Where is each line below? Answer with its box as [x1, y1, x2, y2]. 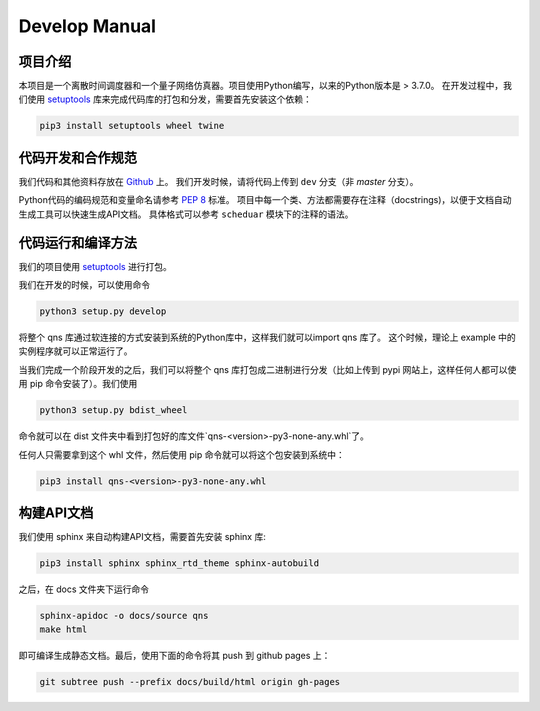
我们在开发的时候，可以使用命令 [18, 279, 150, 291]
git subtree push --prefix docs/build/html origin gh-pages [39, 676, 341, 688]
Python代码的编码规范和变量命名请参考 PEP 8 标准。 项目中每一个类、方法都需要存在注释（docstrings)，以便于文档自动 [18, 194, 512, 206]
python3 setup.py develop [39, 306, 167, 317]
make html [39, 624, 88, 635]
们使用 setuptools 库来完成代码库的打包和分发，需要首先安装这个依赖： [18, 93, 312, 105]
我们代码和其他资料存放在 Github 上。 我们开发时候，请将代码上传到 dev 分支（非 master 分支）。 [18, 175, 419, 187]
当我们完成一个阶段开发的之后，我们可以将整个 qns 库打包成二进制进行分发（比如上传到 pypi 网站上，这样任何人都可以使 [18, 363, 517, 375]
